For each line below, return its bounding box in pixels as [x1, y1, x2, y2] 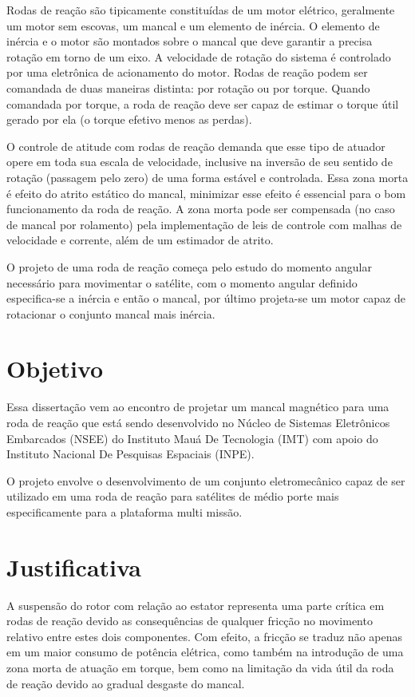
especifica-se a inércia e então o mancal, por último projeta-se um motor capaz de [6, 290, 406, 307]
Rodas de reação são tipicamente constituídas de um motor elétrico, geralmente [6, 2, 395, 18]
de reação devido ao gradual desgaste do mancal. [6, 675, 245, 691]
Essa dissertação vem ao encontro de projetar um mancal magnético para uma [6, 398, 389, 415]
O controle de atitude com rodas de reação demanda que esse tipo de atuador [6, 137, 385, 154]
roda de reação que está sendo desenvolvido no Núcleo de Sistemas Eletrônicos [6, 414, 390, 430]
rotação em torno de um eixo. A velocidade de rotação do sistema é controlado [6, 48, 391, 65]
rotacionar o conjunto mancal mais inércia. [6, 305, 215, 322]
